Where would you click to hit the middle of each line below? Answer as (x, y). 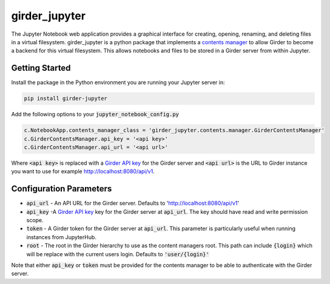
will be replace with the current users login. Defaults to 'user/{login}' (118, 254)
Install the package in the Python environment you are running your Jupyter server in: (118, 82)
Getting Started (41, 68)
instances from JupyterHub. (62, 237)
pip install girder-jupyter (66, 99)
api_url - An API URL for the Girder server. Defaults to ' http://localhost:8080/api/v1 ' (133, 203)
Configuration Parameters (62, 189)
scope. (35, 220)
